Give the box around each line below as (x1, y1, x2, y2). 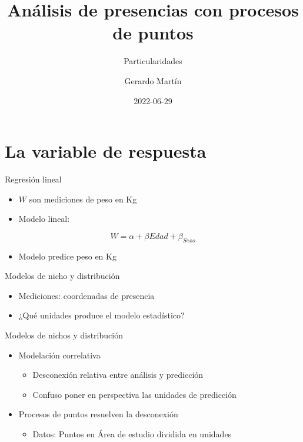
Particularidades (124, 55, 182, 67)
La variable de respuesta (5, 139, 207, 163)
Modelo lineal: (18, 212, 70, 225)
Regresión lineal (5, 173, 62, 185)
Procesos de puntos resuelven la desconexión (18, 408, 178, 420)
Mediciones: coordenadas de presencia (18, 289, 155, 301)
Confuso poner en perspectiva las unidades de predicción (32, 388, 237, 400)
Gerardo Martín (124, 74, 182, 87)
